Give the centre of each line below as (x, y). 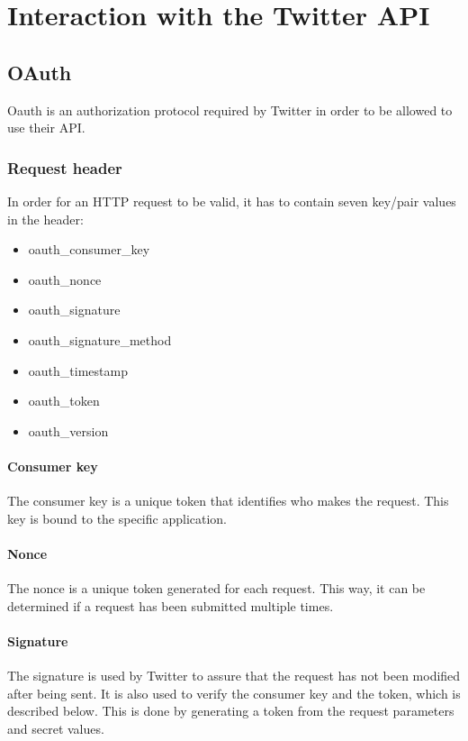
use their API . (46, 128)
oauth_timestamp (78, 370)
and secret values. (56, 728)
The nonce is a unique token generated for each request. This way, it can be (216, 588)
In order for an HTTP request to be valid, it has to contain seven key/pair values (232, 201)
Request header (65, 167)
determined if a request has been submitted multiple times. (171, 605)
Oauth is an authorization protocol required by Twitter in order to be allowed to (230, 110)
